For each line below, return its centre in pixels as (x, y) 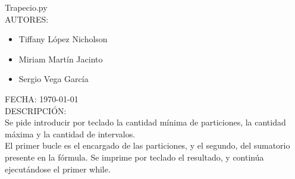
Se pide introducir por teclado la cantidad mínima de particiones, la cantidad (145, 122)
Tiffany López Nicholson (63, 39)
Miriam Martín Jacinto (61, 59)
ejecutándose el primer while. (58, 169)
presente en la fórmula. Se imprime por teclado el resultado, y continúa (134, 157)
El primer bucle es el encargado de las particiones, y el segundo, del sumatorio (147, 145)
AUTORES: (27, 19)
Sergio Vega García (54, 79)
